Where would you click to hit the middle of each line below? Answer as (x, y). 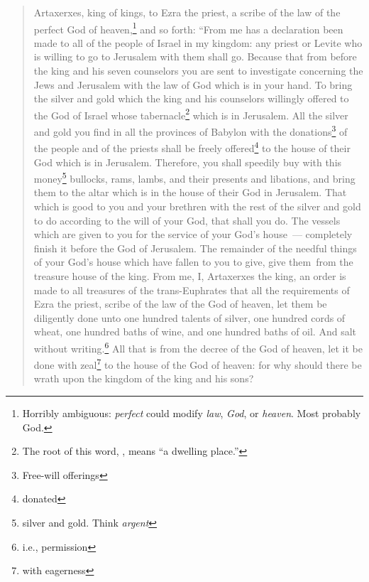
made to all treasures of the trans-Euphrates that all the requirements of (192, 290)
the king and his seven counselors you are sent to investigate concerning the (198, 71)
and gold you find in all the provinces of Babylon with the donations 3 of (191, 130)
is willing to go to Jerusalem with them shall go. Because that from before (195, 56)
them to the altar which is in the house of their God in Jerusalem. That (190, 192)
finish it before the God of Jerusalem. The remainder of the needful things (195, 248)
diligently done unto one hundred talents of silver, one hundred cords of (189, 317)
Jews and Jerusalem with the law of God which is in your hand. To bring (193, 84)
